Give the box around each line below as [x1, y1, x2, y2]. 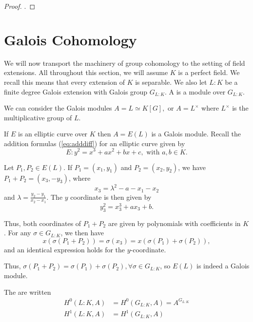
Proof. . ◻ [4, 1, 36, 11]
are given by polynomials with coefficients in [108, 218, 241, 228]
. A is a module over [164, 86, 226, 96]
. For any [4, 227, 31, 238]
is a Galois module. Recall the [151, 129, 241, 139]
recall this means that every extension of [4, 76, 125, 87]
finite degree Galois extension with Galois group [4, 86, 148, 96]
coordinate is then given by [70, 191, 152, 202]
